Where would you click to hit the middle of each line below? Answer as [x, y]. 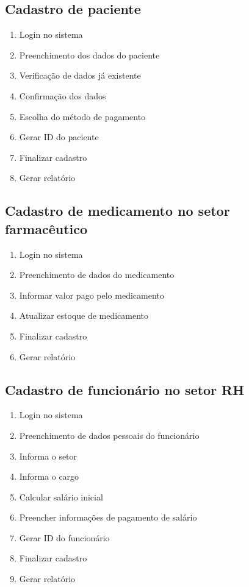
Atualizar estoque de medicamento [84, 315]
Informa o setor [48, 456]
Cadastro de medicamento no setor [117, 211]
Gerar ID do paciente [59, 137]
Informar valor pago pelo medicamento [92, 295]
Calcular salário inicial [61, 496]
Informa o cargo [49, 476]
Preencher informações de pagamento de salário [108, 517]
